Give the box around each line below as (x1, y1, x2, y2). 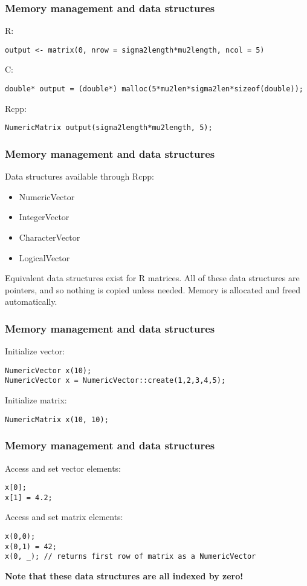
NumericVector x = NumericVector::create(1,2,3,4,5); (5, 376, 226, 385)
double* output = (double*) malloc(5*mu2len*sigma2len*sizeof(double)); (5, 85, 303, 94)
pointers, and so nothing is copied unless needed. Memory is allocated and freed (5, 283, 301, 296)
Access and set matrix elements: (5, 510, 123, 523)
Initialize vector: (5, 345, 65, 357)
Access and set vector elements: (5, 461, 121, 474)
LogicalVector (19, 251, 70, 264)
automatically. (5, 295, 57, 308)
